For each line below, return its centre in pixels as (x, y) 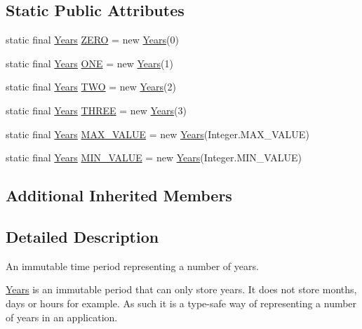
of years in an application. (62, 317)
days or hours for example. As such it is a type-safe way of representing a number (181, 303)
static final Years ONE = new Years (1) (89, 63)
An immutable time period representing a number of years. (132, 266)
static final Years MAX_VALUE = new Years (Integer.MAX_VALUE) (157, 134)
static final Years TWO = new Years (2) (91, 87)
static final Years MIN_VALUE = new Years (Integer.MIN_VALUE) (154, 157)
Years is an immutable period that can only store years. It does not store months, (181, 289)
